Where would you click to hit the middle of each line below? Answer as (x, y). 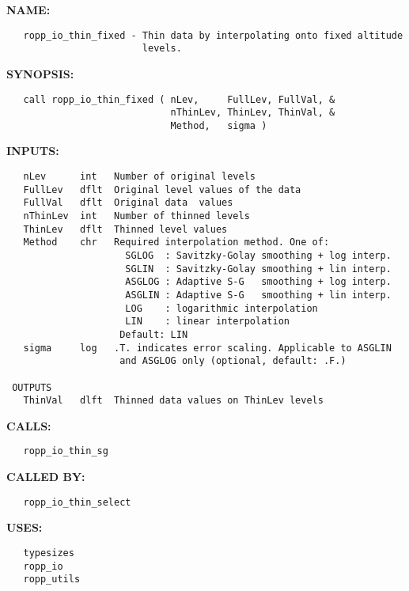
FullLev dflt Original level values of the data (162, 189)
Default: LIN (154, 334)
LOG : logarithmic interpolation (222, 308)
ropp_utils (52, 580)
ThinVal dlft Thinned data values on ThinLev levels (173, 401)
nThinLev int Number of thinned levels (136, 216)
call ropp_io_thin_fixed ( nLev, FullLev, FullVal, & (179, 99)
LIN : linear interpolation (207, 322)
